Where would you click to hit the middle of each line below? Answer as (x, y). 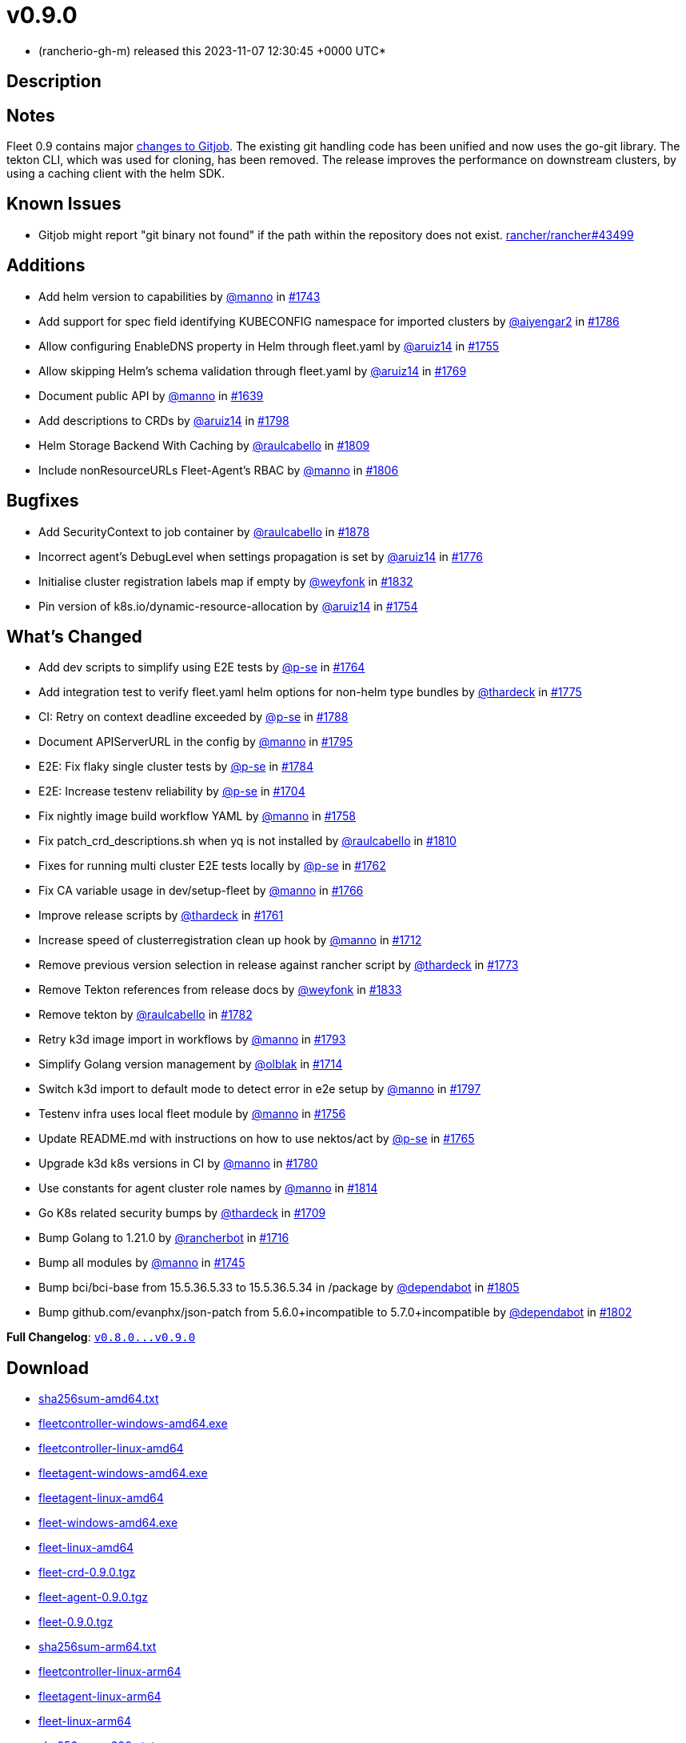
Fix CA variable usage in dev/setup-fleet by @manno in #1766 (201, 891)
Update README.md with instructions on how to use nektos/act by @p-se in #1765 (257, 1139)
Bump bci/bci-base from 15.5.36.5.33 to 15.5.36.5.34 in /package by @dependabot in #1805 (279, 1288)
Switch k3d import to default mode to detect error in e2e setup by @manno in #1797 (260, 1089)
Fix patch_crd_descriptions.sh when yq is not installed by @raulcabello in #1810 (247, 841)
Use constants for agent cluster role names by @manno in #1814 (208, 1188)
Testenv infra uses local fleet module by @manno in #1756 (192, 1114)
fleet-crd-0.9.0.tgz (87, 1573)
